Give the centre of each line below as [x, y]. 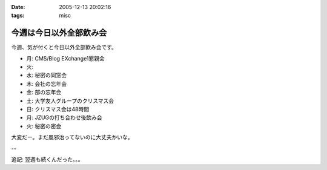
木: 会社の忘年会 [46, 83]
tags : [18, 16]
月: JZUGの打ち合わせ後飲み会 [64, 117]
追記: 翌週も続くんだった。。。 [47, 159]
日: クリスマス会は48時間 [58, 110]
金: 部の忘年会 [44, 92]
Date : [18, 7]
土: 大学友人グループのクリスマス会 [70, 100]
